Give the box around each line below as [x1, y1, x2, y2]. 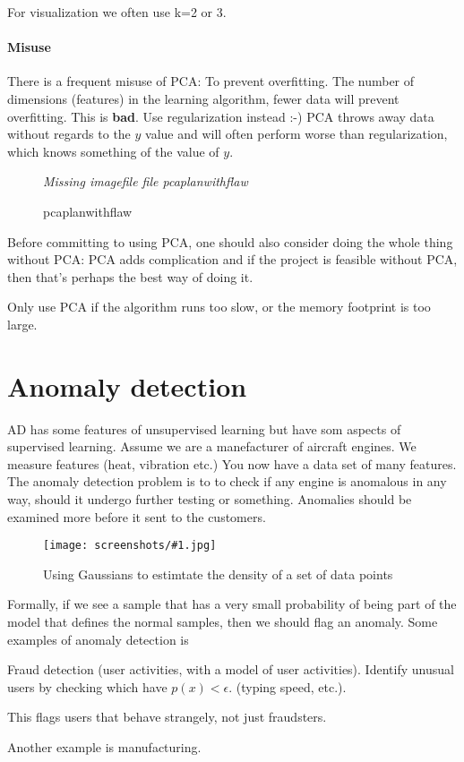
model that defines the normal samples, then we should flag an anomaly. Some [7, 612, 438, 631]
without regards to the [7, 124, 131, 143]
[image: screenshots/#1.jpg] [43, 539, 217, 552]
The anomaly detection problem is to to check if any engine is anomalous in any [7, 472, 447, 491]
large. [7, 314, 38, 333]
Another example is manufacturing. [7, 738, 202, 757]
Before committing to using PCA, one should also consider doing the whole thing [7, 232, 453, 251]
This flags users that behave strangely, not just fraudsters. [7, 707, 327, 726]
